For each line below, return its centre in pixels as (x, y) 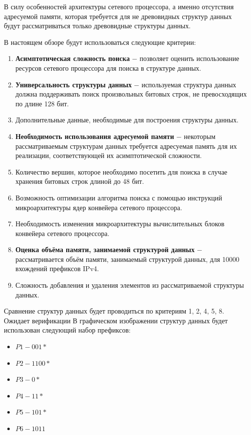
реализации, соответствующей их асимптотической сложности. (108, 155)
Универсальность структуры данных (74, 84)
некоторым (200, 136)
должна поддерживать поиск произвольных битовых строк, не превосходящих (131, 94)
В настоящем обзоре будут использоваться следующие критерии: (100, 42)
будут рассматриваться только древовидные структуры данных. (97, 26)
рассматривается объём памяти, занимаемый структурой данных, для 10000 (127, 259)
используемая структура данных (189, 84)
